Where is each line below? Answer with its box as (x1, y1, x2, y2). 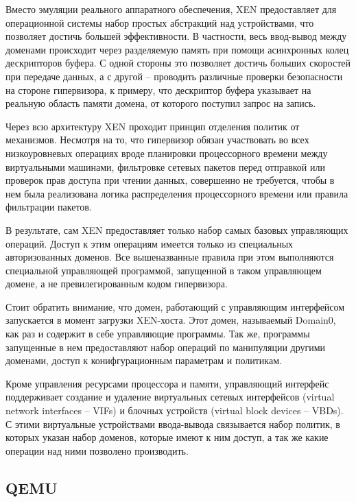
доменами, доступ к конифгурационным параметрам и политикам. (5, 353, 282, 368)
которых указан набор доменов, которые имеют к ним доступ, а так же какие (5, 430, 329, 444)
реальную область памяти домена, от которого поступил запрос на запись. (5, 96, 316, 110)
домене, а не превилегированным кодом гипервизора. (5, 276, 228, 291)
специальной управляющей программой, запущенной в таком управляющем (5, 263, 322, 277)
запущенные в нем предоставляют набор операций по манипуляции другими (5, 339, 326, 354)
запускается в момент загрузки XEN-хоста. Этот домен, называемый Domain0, (5, 313, 336, 327)
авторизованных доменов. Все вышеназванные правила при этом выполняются (5, 250, 334, 264)
